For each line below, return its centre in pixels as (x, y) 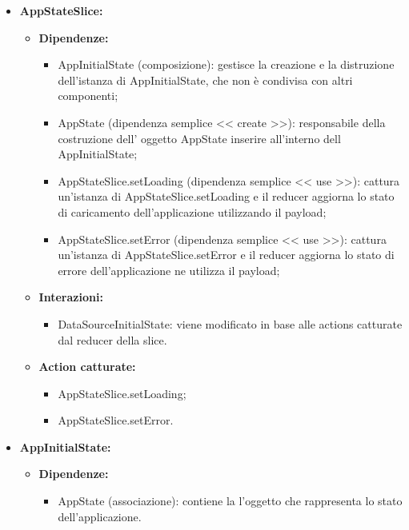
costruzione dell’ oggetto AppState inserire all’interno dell (199, 138)
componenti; (88, 96)
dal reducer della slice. (112, 339)
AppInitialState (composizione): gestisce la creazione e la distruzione (226, 64)
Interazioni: (71, 297)
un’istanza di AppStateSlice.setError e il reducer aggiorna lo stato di (226, 255)
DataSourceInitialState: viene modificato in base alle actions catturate (230, 323)
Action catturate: (87, 367)
